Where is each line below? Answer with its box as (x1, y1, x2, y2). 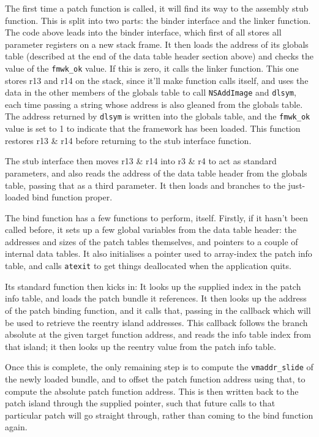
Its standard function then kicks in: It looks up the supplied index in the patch (5, 279, 301, 292)
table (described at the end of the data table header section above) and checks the (5, 50, 313, 63)
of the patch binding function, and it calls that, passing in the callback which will (5, 303, 311, 316)
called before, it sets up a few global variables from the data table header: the (5, 223, 296, 236)
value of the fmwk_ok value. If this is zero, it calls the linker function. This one (5, 61, 299, 74)
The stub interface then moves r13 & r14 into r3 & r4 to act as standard (5, 154, 277, 167)
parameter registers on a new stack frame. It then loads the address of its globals (5, 37, 309, 50)
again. (5, 420, 28, 433)
